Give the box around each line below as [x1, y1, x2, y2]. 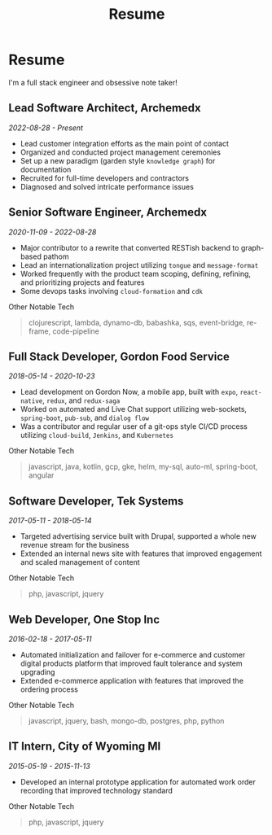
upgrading [20, 667, 55, 676]
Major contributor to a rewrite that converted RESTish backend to [20, 243, 239, 252]
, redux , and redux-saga [42, 396, 121, 405]
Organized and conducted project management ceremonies [20, 147, 222, 157]
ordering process [20, 684, 79, 694]
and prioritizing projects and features [20, 278, 145, 287]
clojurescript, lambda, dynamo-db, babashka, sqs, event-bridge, [28, 317, 246, 327]
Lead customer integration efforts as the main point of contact [20, 138, 230, 148]
